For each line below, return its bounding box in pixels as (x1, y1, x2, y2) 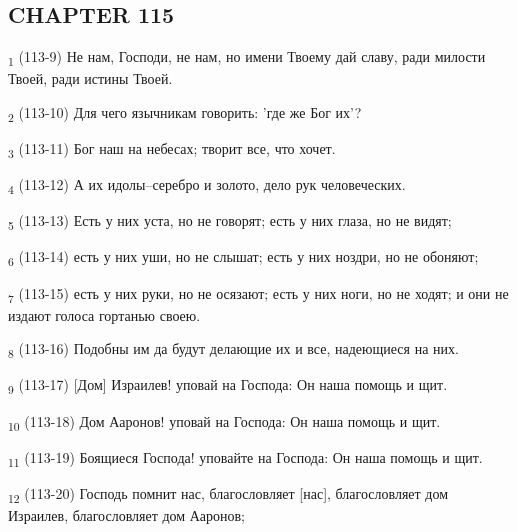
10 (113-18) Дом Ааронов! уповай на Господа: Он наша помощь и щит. (8, 410, 441, 434)
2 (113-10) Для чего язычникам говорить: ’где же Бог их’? (8, 101, 362, 125)
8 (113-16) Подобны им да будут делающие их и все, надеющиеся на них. (8, 338, 459, 362)
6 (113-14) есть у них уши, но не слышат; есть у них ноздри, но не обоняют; (8, 246, 479, 270)
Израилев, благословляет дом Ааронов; (8, 504, 245, 525)
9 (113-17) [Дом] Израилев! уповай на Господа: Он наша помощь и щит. (8, 374, 448, 398)
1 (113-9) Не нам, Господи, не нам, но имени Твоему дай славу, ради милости (8, 46, 486, 69)
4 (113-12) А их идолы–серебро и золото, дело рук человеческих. (8, 174, 406, 197)
